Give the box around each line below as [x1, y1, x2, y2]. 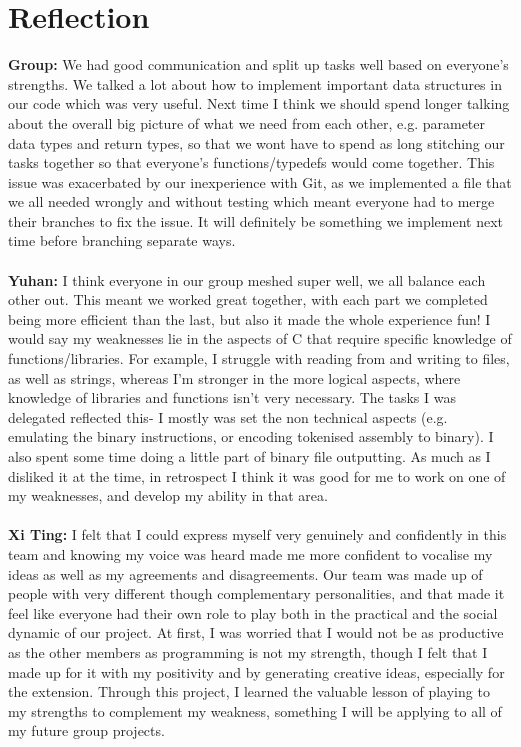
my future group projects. [8, 720, 165, 741]
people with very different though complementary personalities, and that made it [8, 583, 505, 604]
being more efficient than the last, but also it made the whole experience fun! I [8, 308, 491, 329]
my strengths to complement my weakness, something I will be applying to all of [8, 700, 502, 721]
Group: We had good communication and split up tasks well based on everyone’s [8, 54, 509, 75]
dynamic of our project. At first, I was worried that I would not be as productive [8, 622, 504, 643]
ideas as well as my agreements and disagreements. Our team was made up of [8, 563, 483, 584]
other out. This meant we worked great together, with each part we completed [8, 289, 488, 310]
